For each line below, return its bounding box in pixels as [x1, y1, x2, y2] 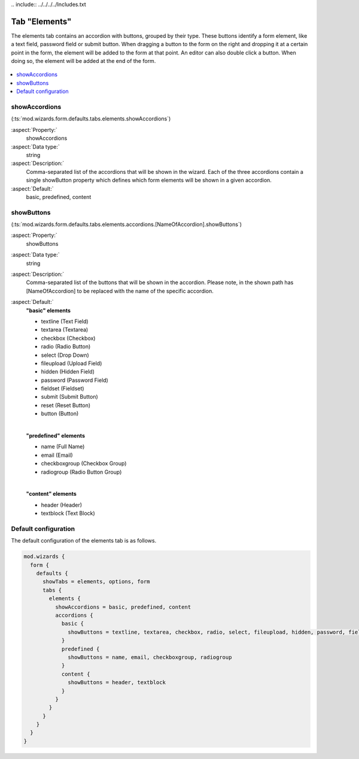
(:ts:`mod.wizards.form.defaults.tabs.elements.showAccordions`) [11, 115, 171, 122]
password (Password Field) [41, 377, 109, 384]
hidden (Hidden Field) [41, 368, 95, 375]
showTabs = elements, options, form [42, 579, 150, 585]
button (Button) [41, 410, 79, 417]
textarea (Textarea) [41, 326, 89, 333]
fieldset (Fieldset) [41, 385, 84, 392]
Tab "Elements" [11, 16, 72, 26]
